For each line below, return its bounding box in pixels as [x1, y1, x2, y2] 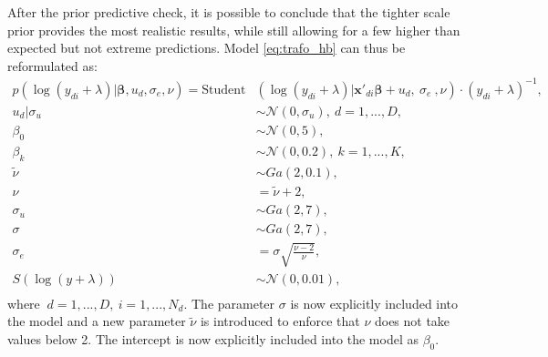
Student [202, 83, 246, 97]
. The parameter [183, 293, 275, 312]
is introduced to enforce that [200, 311, 360, 331]
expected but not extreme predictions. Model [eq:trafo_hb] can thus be [7, 38, 406, 57]
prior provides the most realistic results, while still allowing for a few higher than [7, 20, 460, 39]
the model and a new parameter [7, 311, 186, 331]
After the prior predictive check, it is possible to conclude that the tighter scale [7, 3, 450, 21]
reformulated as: [7, 56, 98, 75]
